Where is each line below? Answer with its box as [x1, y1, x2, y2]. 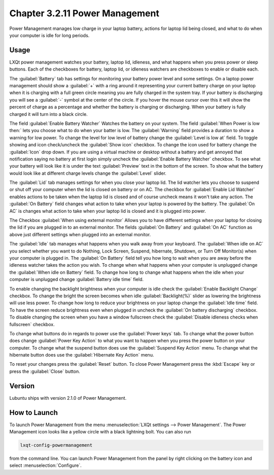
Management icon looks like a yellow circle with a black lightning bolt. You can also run [9, 429, 191, 435]
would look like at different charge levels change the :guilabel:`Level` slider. [9, 170, 167, 176]
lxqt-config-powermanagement [20, 442, 93, 448]
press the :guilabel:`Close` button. [9, 368, 81, 374]
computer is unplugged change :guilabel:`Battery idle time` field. [9, 276, 144, 282]
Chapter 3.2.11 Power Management [9, 8, 159, 19]
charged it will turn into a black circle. [9, 111, 88, 117]
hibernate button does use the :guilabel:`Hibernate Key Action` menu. [9, 352, 154, 358]
